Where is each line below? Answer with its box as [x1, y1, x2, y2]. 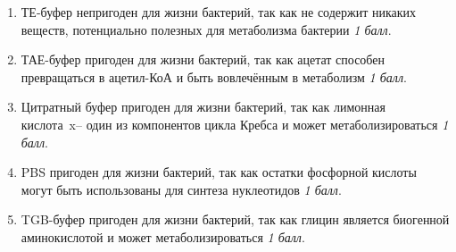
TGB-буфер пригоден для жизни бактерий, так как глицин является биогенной [21, 210, 450, 229]
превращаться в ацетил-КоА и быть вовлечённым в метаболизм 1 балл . [21, 67, 407, 86]
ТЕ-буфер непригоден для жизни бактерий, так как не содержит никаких [21, 3, 417, 21]
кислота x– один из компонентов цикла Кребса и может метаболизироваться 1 [21, 114, 449, 133]
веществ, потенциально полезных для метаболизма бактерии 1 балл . [21, 20, 392, 38]
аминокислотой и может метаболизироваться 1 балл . [21, 227, 305, 246]
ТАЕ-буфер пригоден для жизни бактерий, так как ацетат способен [21, 50, 385, 69]
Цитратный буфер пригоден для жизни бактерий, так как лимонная [21, 97, 386, 116]
